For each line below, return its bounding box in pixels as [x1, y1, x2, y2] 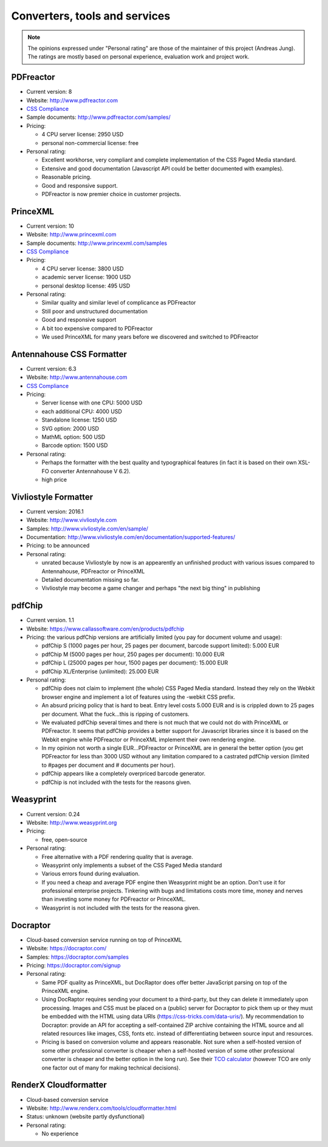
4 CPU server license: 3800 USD [41, 265, 124, 272]
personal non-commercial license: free [41, 139, 139, 146]
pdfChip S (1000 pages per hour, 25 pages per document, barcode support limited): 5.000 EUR [41, 642, 279, 649]
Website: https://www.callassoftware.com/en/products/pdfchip [26, 625, 185, 632]
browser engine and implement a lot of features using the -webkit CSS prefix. [41, 693, 236, 701]
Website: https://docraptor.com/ [26, 945, 107, 952]
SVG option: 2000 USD [41, 425, 100, 432]
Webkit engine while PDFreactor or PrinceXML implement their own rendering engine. [41, 736, 256, 743]
